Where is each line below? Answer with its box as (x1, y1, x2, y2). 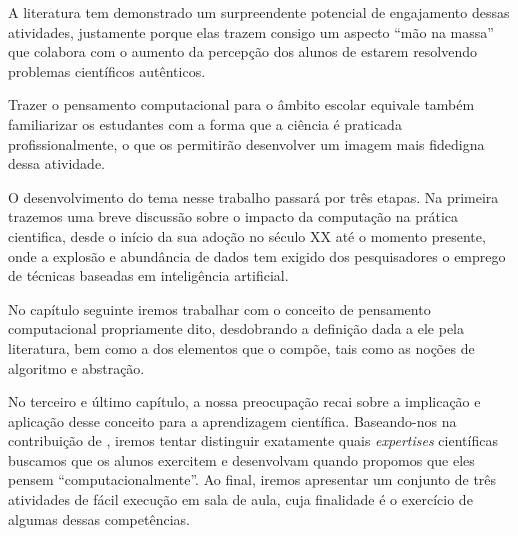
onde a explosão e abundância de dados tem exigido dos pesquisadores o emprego (8, 245, 506, 266)
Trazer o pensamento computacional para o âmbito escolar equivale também (8, 94, 475, 115)
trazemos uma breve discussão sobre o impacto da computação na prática (8, 206, 459, 227)
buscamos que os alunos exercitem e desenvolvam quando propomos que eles (8, 449, 475, 470)
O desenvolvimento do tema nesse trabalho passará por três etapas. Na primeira (8, 186, 499, 207)
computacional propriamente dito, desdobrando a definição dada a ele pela (8, 318, 465, 339)
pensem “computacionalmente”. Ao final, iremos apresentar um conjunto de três (8, 469, 497, 490)
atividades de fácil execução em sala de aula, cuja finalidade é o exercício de (8, 489, 473, 510)
